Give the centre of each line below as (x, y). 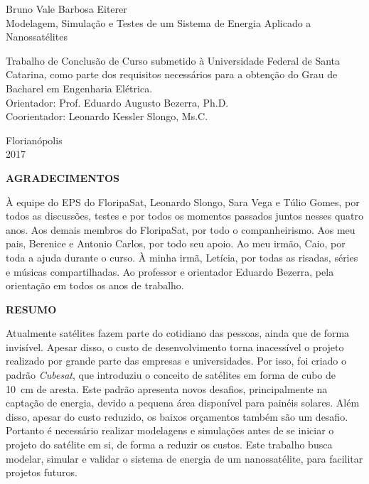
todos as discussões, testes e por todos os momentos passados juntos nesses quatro (185, 216)
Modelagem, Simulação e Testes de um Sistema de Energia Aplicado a (159, 22)
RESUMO (31, 309)
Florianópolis (34, 140)
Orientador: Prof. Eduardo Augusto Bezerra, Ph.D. (117, 102)
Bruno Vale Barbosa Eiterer (66, 9)
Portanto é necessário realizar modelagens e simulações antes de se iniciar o (170, 430)
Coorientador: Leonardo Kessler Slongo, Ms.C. (107, 116)
